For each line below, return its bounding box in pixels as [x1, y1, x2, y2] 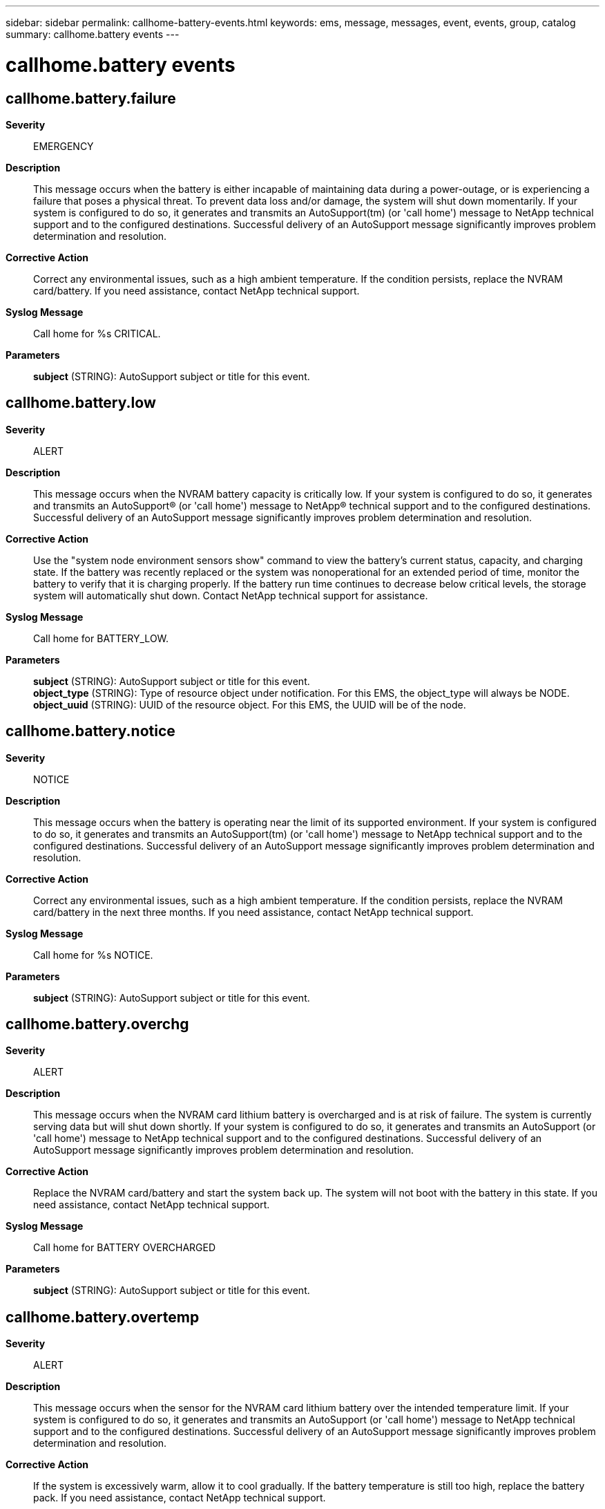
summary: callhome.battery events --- [6, 28, 180, 40]
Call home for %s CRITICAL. [33, 327, 161, 339]
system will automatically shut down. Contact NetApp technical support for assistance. [33, 589, 428, 601]
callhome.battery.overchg [6, 1015, 189, 1033]
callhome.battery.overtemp [6, 1308, 200, 1326]
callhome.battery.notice [6, 722, 175, 740]
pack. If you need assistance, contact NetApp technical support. [33, 1492, 326, 1504]
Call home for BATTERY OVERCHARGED [33, 1241, 216, 1254]
